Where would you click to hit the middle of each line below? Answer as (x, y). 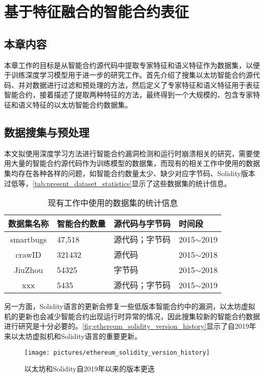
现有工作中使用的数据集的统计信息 (113, 203)
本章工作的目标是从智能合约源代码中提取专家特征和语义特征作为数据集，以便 (132, 65)
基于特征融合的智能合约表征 (97, 11)
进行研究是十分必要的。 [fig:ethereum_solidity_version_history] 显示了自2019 (127, 326)
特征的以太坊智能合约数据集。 (82, 104)
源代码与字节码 (142, 224)
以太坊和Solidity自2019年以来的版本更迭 (90, 369)
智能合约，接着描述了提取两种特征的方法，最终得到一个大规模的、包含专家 (128, 95)
